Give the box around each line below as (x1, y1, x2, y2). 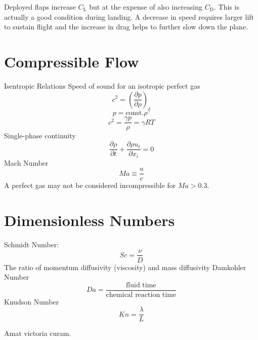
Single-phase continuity (4, 130, 76, 141)
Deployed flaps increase (4, 2, 76, 12)
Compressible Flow (4, 51, 139, 71)
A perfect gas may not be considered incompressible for (4, 180, 176, 191)
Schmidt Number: (4, 239, 59, 249)
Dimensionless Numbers (4, 209, 175, 230)
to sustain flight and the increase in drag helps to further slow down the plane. (4, 21, 248, 32)
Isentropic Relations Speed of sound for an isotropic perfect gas (4, 80, 200, 91)
